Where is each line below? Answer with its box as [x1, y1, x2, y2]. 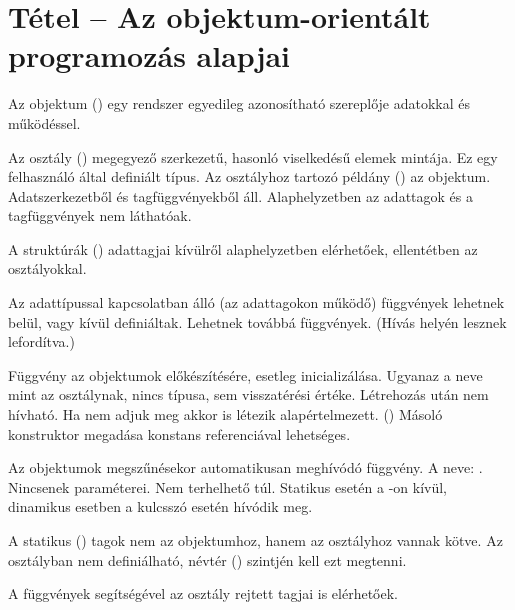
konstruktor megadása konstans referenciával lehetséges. [8, 423, 351, 444]
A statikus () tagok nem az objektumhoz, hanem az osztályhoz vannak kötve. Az [8, 530, 503, 550]
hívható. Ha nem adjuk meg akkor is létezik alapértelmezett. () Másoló [8, 404, 443, 425]
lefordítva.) [8, 331, 75, 352]
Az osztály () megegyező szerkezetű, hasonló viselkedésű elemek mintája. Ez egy [8, 146, 498, 167]
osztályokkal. [8, 258, 87, 279]
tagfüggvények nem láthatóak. [8, 205, 192, 226]
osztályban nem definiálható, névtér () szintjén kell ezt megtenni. [8, 549, 407, 570]
